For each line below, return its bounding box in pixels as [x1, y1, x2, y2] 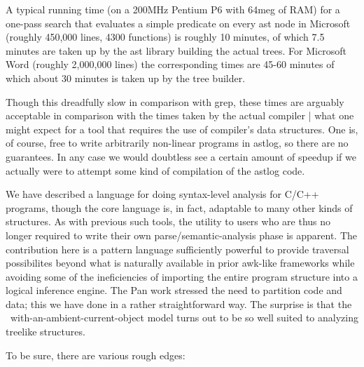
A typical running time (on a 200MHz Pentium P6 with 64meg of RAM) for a [6, 2, 340, 16]
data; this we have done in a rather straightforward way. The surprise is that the [6, 296, 352, 311]
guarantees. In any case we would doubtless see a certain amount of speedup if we [6, 149, 356, 164]
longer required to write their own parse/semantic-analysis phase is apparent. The [6, 227, 357, 242]
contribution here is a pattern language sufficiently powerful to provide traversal [6, 241, 349, 256]
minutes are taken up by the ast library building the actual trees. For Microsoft [6, 43, 346, 58]
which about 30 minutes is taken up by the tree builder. [6, 70, 246, 85]
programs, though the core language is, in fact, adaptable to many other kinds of [6, 200, 353, 215]
